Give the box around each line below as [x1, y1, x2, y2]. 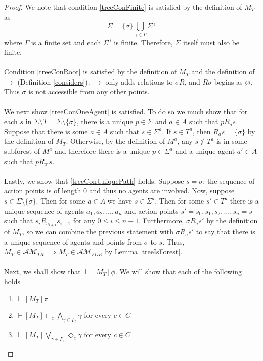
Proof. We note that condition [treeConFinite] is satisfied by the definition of [4, 2, 242, 12]
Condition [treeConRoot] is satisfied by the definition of [4, 66, 177, 77]
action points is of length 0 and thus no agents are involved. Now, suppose [4, 185, 235, 196]
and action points [124, 205, 179, 216]
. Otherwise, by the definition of [66, 136, 165, 146]
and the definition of [191, 66, 255, 77]
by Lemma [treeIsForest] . [105, 246, 183, 257]
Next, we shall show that [4, 266, 81, 276]
